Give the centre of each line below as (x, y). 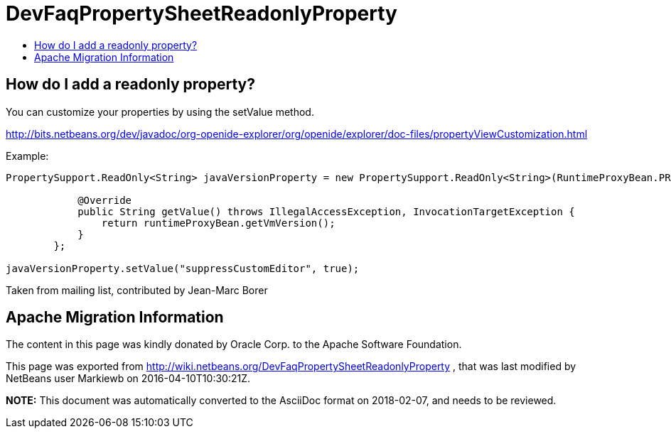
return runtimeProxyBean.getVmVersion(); (218, 223)
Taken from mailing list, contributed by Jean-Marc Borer (137, 290)
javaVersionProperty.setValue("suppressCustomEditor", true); (183, 268)
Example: (27, 156)
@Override (105, 200)
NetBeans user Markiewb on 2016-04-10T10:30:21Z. (128, 379)
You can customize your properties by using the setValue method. (160, 112)
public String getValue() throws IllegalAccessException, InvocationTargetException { (326, 211)
